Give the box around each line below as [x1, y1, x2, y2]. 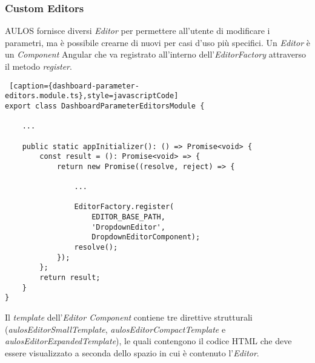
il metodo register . [5, 60, 72, 72]
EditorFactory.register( [74, 202, 174, 211]
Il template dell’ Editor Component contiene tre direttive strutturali [5, 311, 253, 324]
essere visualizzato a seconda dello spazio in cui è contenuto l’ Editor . [5, 346, 259, 359]
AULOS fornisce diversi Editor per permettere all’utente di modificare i [5, 24, 270, 37]
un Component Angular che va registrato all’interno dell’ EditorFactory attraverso [5, 48, 306, 61]
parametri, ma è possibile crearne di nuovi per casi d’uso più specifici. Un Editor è [5, 36, 310, 48]
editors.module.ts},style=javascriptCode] [5, 92, 179, 101]
